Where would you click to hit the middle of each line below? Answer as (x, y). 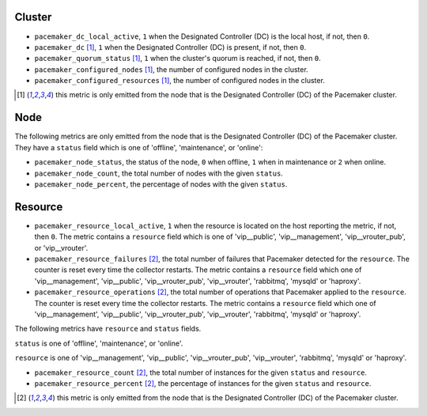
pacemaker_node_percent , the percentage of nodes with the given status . (161, 184)
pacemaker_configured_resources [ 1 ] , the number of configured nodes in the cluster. (180, 81)
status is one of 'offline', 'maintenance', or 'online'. (99, 343)
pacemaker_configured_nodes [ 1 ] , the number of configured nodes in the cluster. (171, 69)
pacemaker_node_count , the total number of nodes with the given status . (159, 173)
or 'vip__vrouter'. (61, 248)
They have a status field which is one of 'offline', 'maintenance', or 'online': (139, 147)
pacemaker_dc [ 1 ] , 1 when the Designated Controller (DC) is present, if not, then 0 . (170, 47)
